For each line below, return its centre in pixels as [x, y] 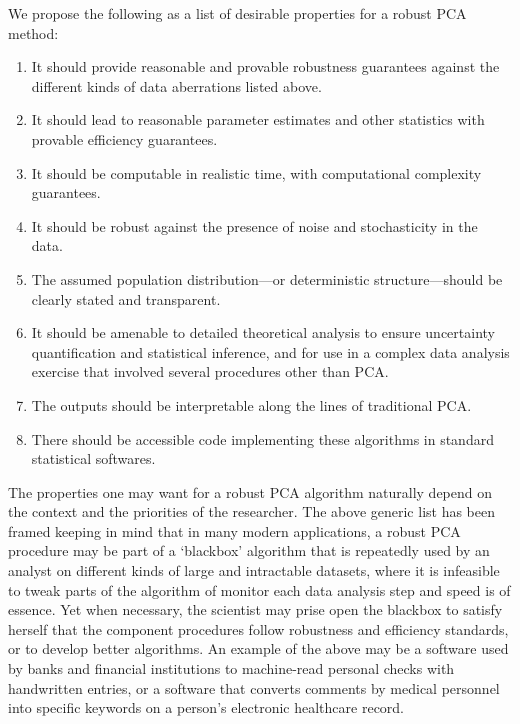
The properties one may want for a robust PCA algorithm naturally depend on [250, 491]
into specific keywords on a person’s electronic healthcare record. [206, 707]
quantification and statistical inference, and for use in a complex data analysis [270, 351]
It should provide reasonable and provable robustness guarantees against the [265, 66]
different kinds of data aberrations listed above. [176, 85]
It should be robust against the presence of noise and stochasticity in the [254, 225]
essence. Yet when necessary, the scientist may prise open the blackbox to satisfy [255, 609]
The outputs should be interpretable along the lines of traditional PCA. [251, 404]
